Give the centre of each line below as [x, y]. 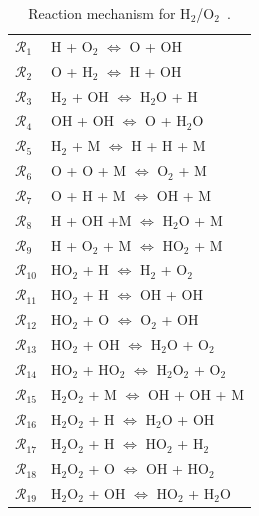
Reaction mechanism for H [109, 13]
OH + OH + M [195, 393]
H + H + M [168, 145]
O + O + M [89, 170]
